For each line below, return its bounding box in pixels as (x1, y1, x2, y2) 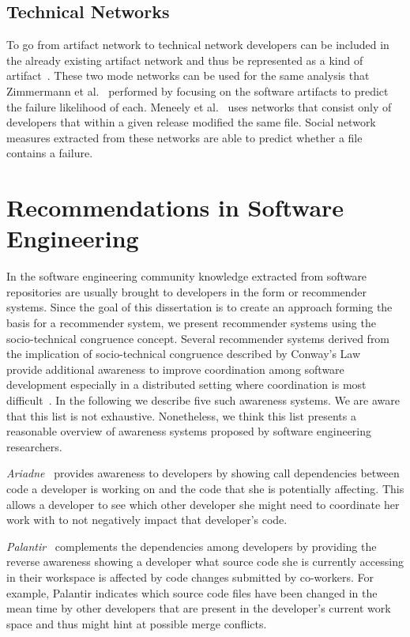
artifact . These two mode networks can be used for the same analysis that (6, 67, 370, 84)
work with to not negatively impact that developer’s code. (6, 511, 288, 528)
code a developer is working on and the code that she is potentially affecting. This (6, 480, 404, 496)
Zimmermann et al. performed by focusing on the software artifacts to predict (6, 82, 389, 99)
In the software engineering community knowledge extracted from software (6, 268, 367, 285)
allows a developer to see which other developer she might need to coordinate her (6, 496, 400, 512)
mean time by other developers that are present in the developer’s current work (6, 600, 391, 616)
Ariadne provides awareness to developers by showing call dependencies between (6, 465, 400, 481)
